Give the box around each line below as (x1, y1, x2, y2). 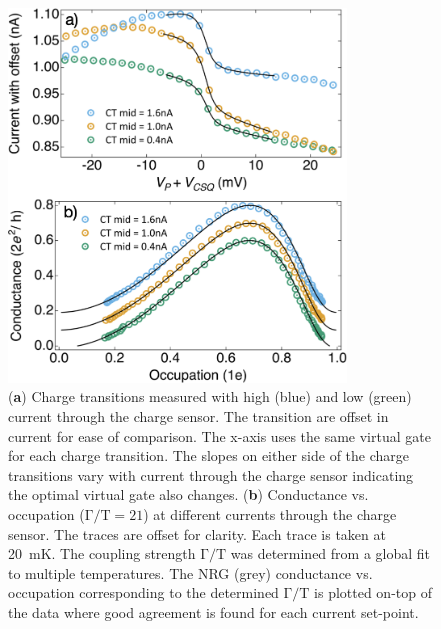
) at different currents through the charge (143, 503, 397, 524)
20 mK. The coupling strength (8, 543, 196, 564)
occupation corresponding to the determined (8, 582, 279, 603)
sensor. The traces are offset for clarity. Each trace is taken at (8, 523, 386, 544)
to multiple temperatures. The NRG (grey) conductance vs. (8, 562, 373, 583)
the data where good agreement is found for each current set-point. (8, 601, 419, 622)
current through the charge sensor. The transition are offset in (8, 405, 389, 426)
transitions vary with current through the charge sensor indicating (8, 464, 414, 485)
